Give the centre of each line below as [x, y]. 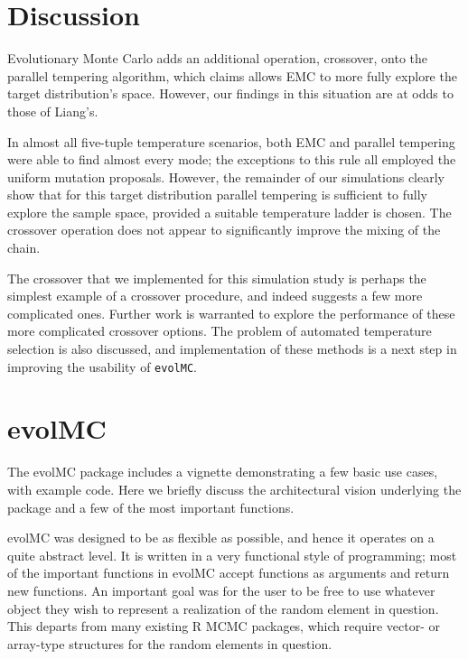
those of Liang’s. [53, 111]
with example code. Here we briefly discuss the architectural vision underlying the [234, 489]
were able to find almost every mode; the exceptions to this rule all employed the [232, 159]
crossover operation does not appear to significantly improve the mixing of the [224, 230]
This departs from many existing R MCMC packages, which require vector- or [224, 626]
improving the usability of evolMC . [102, 366]
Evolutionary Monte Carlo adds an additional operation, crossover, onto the [218, 58]
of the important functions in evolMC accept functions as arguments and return [229, 573]
